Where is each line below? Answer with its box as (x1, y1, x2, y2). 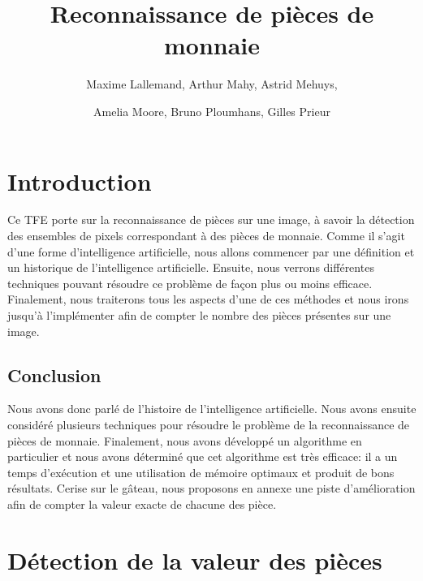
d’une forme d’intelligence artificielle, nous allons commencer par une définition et (7, 243, 415, 260)
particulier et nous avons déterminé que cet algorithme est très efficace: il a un (7, 448, 398, 465)
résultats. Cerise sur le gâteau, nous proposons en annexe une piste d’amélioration (7, 480, 416, 497)
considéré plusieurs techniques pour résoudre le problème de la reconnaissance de (7, 415, 410, 433)
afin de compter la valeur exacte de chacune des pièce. (7, 495, 277, 512)
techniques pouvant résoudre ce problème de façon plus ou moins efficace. (7, 274, 373, 291)
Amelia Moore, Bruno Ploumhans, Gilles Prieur (93, 102, 330, 119)
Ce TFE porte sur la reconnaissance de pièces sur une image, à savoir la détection (7, 211, 415, 228)
